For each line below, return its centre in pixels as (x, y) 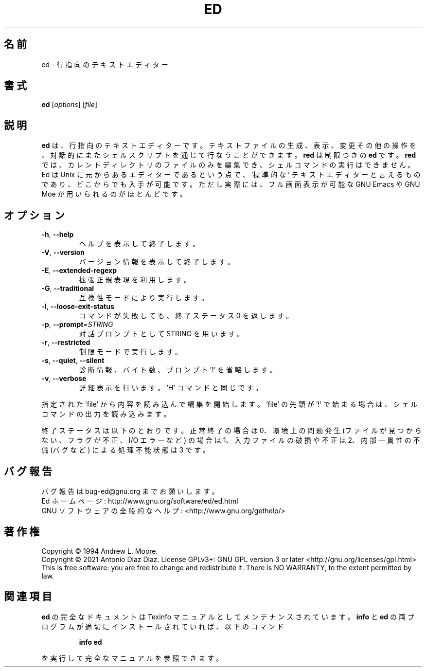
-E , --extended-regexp (79, 271)
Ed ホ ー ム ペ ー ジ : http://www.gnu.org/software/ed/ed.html (140, 501)
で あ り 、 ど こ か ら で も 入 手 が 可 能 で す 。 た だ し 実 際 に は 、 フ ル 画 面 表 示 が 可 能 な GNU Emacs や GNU (231, 184)
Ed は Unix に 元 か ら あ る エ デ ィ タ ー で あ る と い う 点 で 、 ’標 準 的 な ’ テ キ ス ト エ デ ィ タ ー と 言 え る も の (231, 175)
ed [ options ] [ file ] (69, 105)
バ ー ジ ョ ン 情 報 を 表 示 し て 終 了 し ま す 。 (157, 262)
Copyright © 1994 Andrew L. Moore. (100, 551)
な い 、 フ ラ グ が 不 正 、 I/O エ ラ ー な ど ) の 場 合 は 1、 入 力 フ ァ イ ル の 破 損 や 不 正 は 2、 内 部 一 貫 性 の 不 (231, 440)
